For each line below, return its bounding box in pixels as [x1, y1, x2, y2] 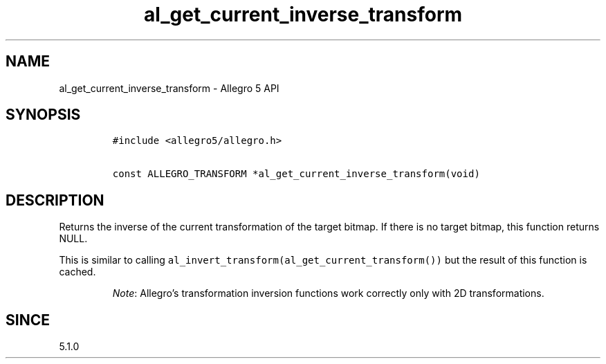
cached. [59, 266, 96, 278]
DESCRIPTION [6, 191, 104, 209]
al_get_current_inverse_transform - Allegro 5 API [59, 82, 279, 94]
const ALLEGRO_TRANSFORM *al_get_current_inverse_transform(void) [112, 168, 480, 180]
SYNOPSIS [6, 106, 81, 124]
